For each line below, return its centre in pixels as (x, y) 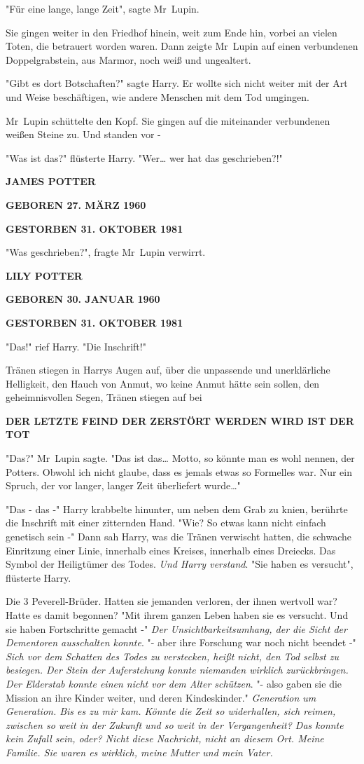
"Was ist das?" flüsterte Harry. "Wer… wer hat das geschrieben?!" (144, 157)
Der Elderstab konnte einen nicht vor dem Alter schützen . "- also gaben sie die (174, 683)
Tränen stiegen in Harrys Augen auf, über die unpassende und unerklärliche (168, 370)
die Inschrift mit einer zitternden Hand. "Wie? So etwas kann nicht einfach (166, 523)
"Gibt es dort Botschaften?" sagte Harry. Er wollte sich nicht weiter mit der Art (177, 83)
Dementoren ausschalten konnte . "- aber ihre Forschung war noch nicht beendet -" (181, 642)
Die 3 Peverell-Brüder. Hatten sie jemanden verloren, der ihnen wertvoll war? (171, 601)
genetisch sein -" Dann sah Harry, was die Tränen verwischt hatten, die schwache (179, 537)
